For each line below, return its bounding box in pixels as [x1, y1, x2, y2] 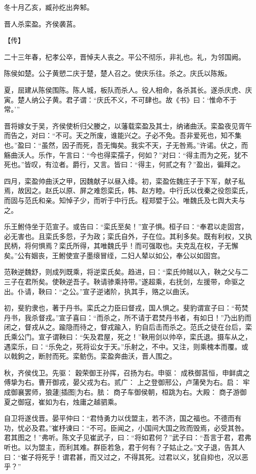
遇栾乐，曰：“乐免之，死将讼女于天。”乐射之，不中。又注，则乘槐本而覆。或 [4, 341, 249, 351]
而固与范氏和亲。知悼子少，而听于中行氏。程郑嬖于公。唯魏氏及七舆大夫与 [4, 195, 245, 205]
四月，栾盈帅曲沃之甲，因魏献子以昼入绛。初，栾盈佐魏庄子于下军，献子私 [4, 175, 245, 186]
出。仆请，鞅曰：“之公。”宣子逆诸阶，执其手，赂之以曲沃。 [4, 286, 193, 296]
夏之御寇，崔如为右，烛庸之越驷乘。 [4, 396, 121, 406]
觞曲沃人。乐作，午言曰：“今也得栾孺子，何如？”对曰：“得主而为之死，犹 [4, 149, 241, 160]
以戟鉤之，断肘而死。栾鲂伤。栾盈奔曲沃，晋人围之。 [4, 351, 176, 361]
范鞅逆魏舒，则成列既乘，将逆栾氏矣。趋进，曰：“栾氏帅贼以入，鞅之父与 [4, 267, 242, 277]
